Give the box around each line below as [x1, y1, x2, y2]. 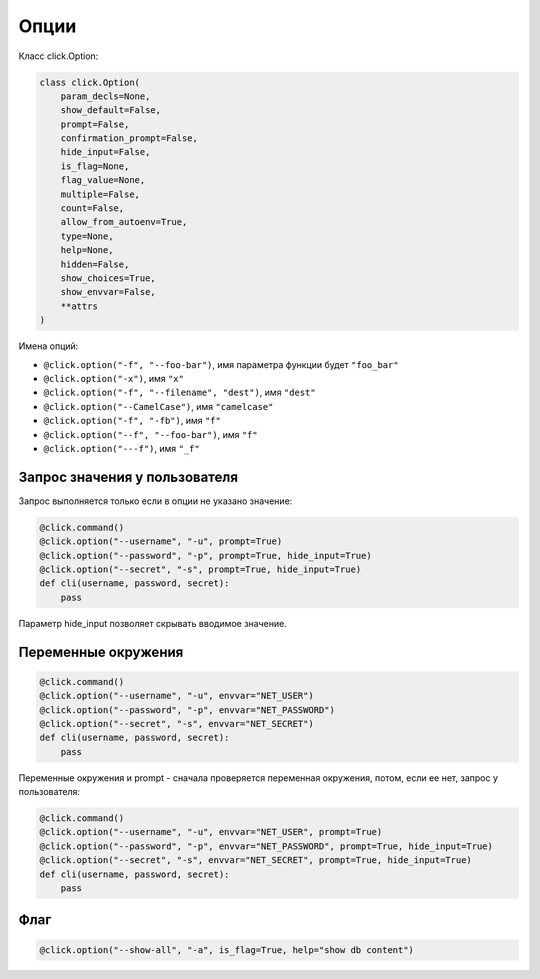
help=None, [60, 245, 114, 256]
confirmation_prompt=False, [60, 133, 199, 144]
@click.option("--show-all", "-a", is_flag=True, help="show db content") [39, 944, 415, 955]
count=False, [60, 203, 125, 214]
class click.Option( [39, 76, 140, 88]
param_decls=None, [60, 90, 151, 102]
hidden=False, [60, 258, 130, 270]
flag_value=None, [60, 175, 146, 186]
